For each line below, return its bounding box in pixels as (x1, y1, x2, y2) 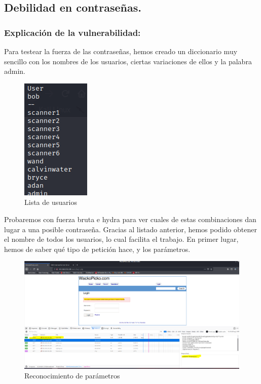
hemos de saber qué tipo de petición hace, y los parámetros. (4, 243, 191, 254)
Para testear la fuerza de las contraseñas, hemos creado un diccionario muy (4, 46, 238, 56)
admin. (4, 66, 26, 76)
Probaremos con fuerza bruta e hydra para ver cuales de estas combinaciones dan (4, 214, 256, 224)
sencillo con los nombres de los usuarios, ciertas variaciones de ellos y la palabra (4, 56, 252, 66)
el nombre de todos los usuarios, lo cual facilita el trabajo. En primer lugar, (4, 234, 239, 244)
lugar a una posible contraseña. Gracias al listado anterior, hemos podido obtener (4, 224, 257, 234)
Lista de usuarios (24, 197, 77, 207)
